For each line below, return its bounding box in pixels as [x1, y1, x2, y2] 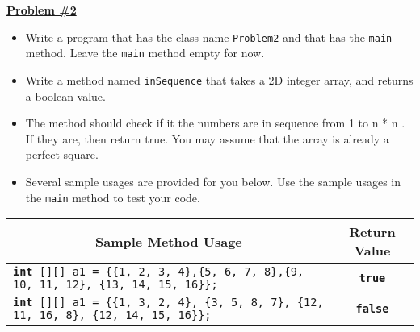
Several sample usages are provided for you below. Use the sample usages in [25, 172, 401, 189]
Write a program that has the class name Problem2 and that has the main [25, 28, 393, 45]
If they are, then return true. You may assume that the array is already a [25, 130, 389, 147]
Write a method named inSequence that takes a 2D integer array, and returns [25, 71, 414, 88]
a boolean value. [25, 87, 106, 104]
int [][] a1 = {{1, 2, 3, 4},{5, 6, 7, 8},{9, [13, 265, 304, 279]
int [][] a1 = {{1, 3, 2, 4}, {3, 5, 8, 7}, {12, [13, 296, 324, 309]
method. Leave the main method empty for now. [25, 44, 265, 61]
